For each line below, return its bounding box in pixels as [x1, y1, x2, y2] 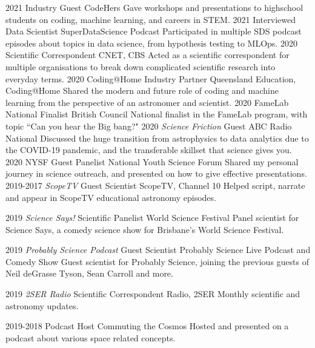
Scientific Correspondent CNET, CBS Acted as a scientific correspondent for [5, 48, 290, 61]
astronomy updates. [5, 299, 79, 312]
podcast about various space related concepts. [5, 331, 176, 344]
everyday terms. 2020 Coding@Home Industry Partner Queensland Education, [5, 72, 296, 85]
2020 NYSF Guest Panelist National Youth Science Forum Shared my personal [5, 155, 299, 168]
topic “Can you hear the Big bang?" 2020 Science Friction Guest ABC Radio [5, 119, 292, 132]
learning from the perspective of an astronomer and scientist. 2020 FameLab [5, 96, 289, 108]
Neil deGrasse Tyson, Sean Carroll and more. [5, 267, 173, 280]
